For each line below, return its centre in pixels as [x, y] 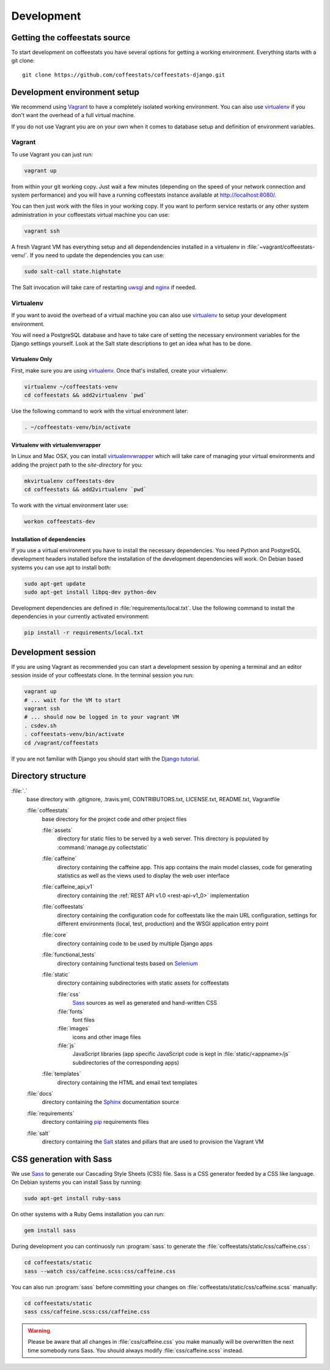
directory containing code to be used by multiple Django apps [135, 943]
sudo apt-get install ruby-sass [73, 1198]
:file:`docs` [40, 1094]
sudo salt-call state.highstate [73, 271]
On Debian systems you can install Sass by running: [76, 1182]
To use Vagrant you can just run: [52, 154]
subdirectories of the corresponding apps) [126, 1062]
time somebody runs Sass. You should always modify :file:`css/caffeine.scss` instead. [136, 1350]
